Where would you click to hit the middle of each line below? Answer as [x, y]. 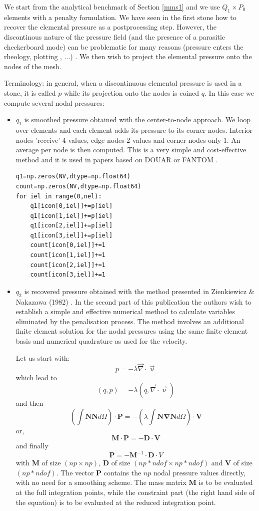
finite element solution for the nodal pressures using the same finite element [132, 331]
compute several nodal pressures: [54, 102]
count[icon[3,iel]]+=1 [68, 275]
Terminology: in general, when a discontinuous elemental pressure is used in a [123, 83]
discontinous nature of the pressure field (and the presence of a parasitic [115, 36]
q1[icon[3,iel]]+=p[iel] [71, 235]
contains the [122, 472]
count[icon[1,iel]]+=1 [68, 255]
